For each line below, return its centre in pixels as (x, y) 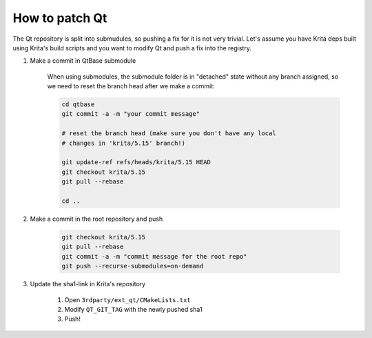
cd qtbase (78, 105)
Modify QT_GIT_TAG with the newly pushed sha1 (133, 309)
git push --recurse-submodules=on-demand (133, 266)
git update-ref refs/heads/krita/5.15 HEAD (136, 162)
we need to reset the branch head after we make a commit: (131, 86)
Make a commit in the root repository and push (96, 219)
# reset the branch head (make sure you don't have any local (169, 133)
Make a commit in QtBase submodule (83, 61)
